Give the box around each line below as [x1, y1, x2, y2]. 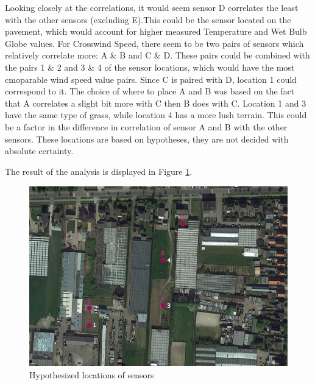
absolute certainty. [5, 144, 74, 157]
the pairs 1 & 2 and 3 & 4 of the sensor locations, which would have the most [5, 60, 295, 73]
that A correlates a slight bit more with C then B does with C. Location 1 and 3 [5, 96, 306, 109]
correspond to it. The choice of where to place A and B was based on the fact [5, 85, 295, 97]
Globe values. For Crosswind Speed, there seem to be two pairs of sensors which [5, 37, 304, 49]
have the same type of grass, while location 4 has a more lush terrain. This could [5, 108, 307, 121]
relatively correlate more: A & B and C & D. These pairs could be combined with [5, 49, 310, 62]
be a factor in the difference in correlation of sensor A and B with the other [5, 120, 288, 133]
